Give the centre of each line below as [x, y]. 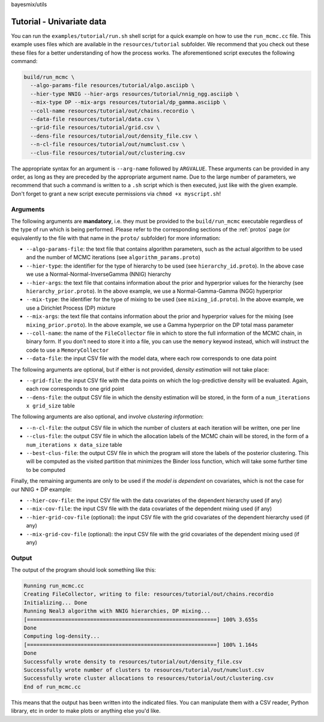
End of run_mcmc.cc [52, 687]
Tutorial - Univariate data [59, 21]
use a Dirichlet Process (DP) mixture [71, 308]
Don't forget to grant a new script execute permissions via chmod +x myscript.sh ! [116, 194]
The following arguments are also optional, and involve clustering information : [107, 417]
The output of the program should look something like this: [83, 570]
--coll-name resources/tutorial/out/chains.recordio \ [112, 111]
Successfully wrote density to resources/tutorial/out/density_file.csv [133, 662]
